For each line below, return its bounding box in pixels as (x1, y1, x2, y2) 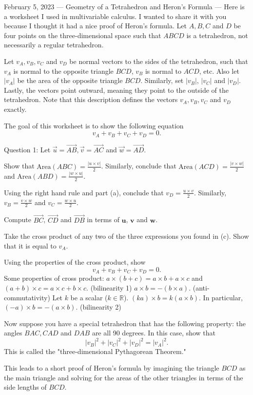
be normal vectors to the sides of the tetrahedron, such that (69, 56, 248, 66)
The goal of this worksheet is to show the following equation (4, 120, 184, 130)
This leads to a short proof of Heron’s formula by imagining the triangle (4, 363, 219, 373)
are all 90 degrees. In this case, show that (92, 328, 215, 338)
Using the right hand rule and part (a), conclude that (4, 187, 164, 197)
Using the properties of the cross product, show (4, 257, 146, 267)
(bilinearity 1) (90, 282, 132, 292)
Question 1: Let (4, 144, 51, 154)
